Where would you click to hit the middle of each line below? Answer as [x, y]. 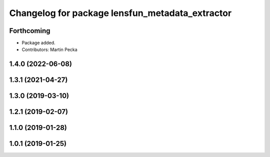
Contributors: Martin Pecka [49, 49]
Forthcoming [30, 31]
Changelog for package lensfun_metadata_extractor [120, 13]
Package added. [38, 43]
